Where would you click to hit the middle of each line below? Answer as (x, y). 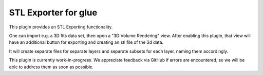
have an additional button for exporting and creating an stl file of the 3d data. (86, 42)
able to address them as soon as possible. (51, 67)
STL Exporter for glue (53, 12)
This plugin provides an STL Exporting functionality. (61, 27)
